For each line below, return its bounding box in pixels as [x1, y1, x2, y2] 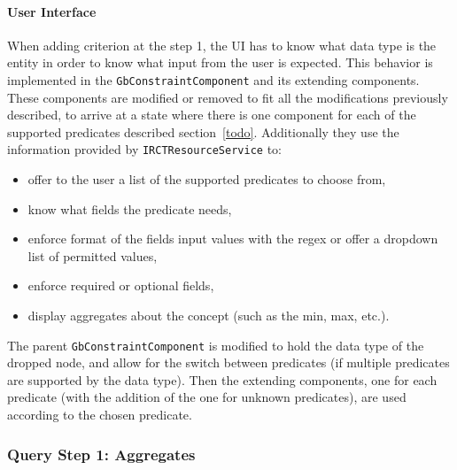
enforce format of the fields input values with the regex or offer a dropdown [27, 229, 438, 248]
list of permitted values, [27, 246, 158, 265]
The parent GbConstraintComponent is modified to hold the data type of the [7, 335, 424, 354]
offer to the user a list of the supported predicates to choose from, [27, 170, 386, 189]
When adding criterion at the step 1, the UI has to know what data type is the [7, 35, 437, 54]
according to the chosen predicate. [7, 405, 192, 424]
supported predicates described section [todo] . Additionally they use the [7, 122, 399, 141]
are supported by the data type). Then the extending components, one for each [7, 370, 438, 389]
